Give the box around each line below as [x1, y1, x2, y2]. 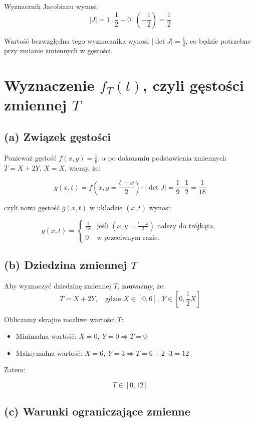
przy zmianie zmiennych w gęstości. [4, 45, 113, 56]
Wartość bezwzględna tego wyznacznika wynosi [4, 35, 149, 46]
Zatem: [4, 364, 26, 375]
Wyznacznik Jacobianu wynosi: [4, 1, 99, 11]
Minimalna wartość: [16, 331, 77, 341]
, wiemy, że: [65, 162, 101, 173]
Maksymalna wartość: [16, 347, 83, 358]
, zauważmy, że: [117, 280, 165, 291]
